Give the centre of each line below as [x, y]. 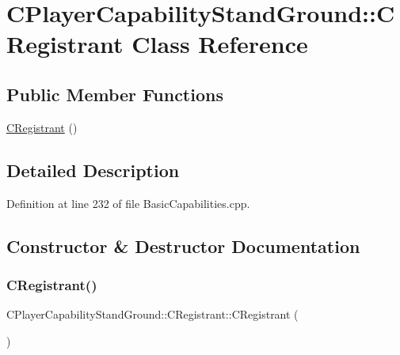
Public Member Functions [115, 94]
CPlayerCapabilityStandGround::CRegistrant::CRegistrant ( [152, 314]
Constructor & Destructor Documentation [183, 245]
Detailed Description [93, 170]
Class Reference [220, 44]
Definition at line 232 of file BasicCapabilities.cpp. [128, 203]
